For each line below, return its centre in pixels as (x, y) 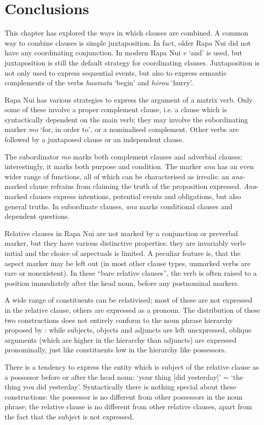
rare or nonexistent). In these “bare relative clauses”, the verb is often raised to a (131, 273)
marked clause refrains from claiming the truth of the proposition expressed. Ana (130, 186)
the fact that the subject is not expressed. (69, 416)
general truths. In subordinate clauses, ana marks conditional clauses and (119, 206)
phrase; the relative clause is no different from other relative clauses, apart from (128, 406)
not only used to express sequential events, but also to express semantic (116, 72)
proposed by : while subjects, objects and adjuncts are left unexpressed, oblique (128, 330)
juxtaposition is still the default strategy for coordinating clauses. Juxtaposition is (132, 62)
